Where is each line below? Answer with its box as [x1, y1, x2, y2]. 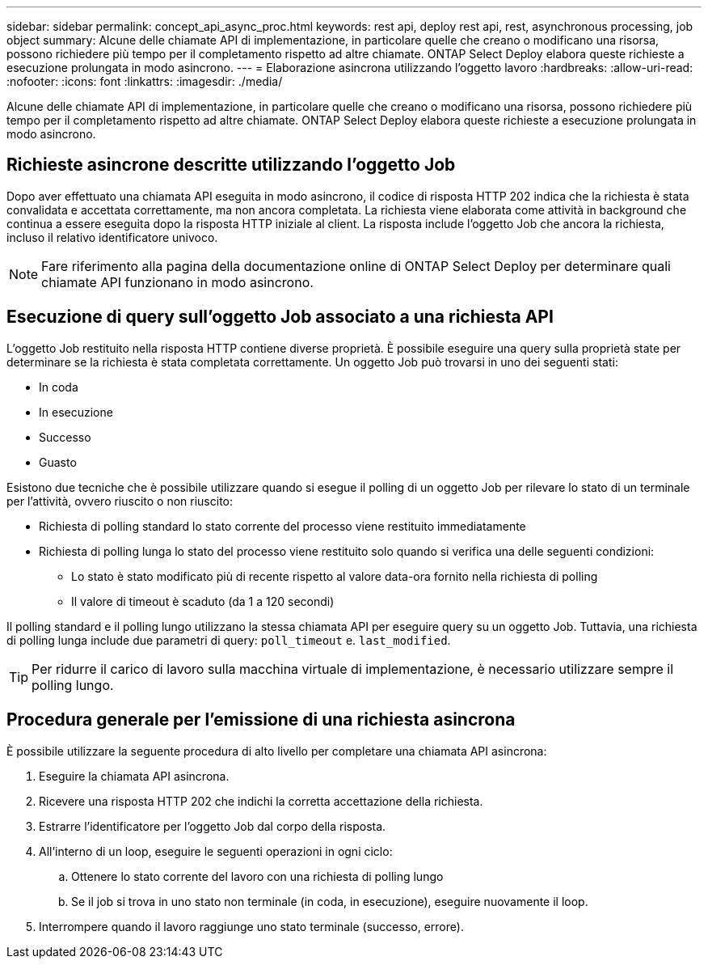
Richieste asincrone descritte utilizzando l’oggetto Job [6, 154, 456, 176]
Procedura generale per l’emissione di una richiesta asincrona [6, 709, 516, 730]
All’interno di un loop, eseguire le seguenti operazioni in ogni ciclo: [39, 844, 393, 858]
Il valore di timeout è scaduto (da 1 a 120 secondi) [71, 594, 335, 608]
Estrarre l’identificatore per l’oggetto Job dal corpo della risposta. [39, 819, 386, 833]
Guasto [39, 455, 77, 469]
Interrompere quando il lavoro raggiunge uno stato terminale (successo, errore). [39, 919, 464, 933]
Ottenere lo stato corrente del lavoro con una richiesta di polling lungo [71, 869, 444, 883]
